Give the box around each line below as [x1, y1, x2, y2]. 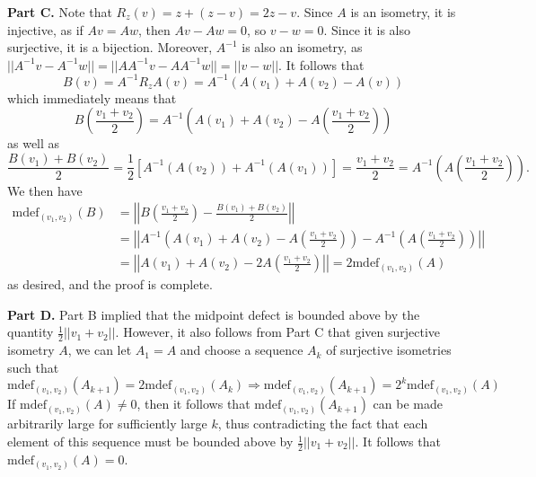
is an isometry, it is [350, 3, 456, 21]
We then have [7, 181, 83, 199]
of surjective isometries [326, 340, 452, 359]
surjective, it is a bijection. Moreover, [7, 38, 213, 57]
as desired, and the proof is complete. [7, 275, 213, 294]
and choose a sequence [180, 340, 303, 359]
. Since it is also [323, 20, 411, 39]
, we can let [67, 340, 132, 359]
